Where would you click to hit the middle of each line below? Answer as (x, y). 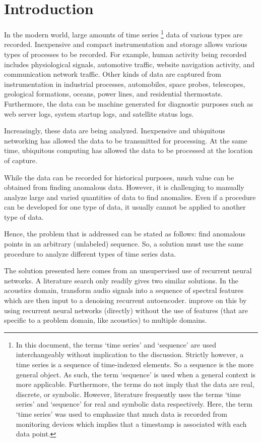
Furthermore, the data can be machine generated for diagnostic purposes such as (129, 103)
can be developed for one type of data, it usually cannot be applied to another (125, 207)
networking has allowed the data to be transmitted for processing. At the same (126, 140)
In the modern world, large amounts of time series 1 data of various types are (123, 34)
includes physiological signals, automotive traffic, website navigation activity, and (129, 64)
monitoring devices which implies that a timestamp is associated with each (131, 424)
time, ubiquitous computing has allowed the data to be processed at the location (128, 150)
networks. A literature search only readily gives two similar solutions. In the (121, 280)
